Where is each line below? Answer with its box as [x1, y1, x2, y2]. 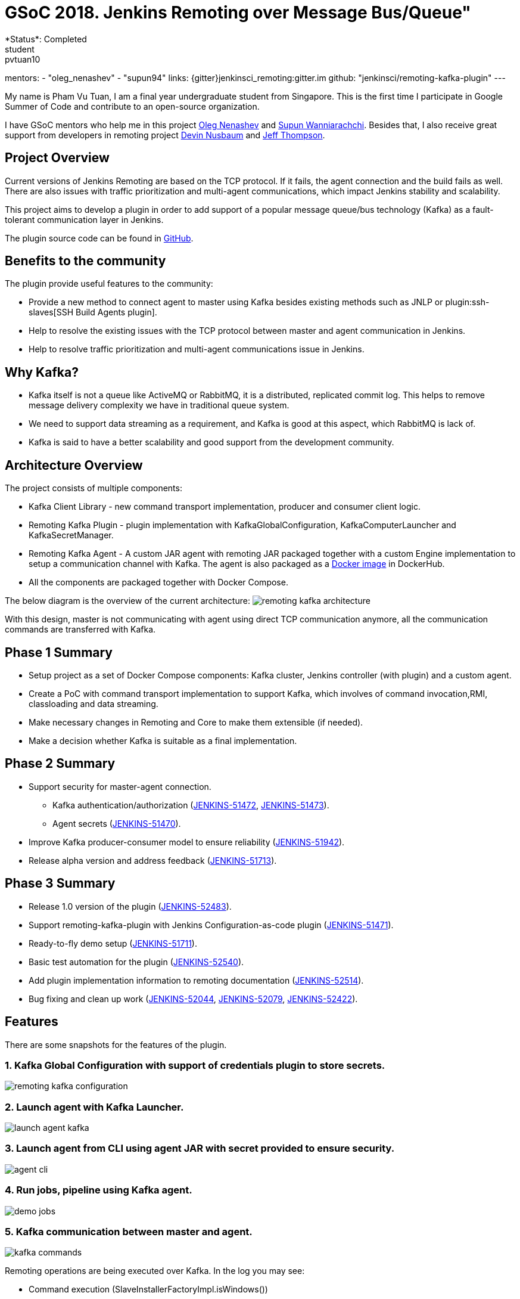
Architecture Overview [5, 457, 143, 473]
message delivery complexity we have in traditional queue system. [29, 400, 289, 411]
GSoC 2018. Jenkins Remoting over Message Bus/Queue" [5, 2, 471, 23]
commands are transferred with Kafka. [5, 624, 156, 635]
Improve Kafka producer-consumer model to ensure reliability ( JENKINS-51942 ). [29, 836, 345, 847]
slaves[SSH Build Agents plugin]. [29, 307, 157, 318]
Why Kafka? [5, 364, 79, 380]
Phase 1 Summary [5, 644, 113, 660]
